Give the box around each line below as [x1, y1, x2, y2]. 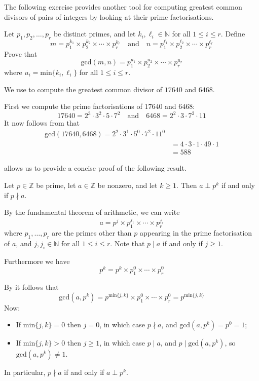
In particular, [4, 367, 46, 377]
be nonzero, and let [97, 180, 158, 190]
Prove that [4, 48, 38, 59]
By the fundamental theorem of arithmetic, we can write [4, 207, 180, 217]
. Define [220, 28, 245, 39]
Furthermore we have [4, 255, 70, 266]
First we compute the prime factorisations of [4, 101, 142, 111]
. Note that [110, 238, 145, 248]
